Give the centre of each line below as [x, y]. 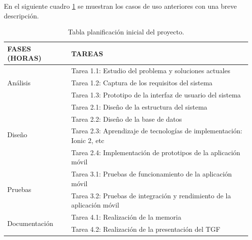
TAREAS [87, 53]
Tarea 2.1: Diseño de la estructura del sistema [139, 106]
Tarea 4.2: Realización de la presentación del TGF [146, 229]
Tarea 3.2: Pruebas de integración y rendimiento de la [151, 195]
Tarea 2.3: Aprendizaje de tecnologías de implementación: [157, 131]
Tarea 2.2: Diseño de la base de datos [127, 119]
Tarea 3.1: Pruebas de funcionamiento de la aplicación [152, 174]
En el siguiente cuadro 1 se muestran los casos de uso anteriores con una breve [120, 6]
